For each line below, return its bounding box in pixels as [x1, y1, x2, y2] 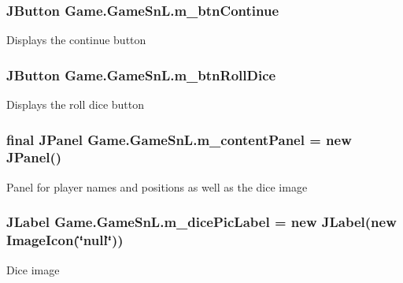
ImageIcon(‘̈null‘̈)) [6, 230, 124, 250]
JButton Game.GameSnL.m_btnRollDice [6, 65, 276, 84]
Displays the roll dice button [6, 96, 145, 113]
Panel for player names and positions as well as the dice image [6, 178, 308, 195]
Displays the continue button [6, 32, 146, 48]
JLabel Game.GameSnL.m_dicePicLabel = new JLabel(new [6, 212, 397, 232]
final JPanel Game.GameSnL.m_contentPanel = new [6, 129, 352, 149]
